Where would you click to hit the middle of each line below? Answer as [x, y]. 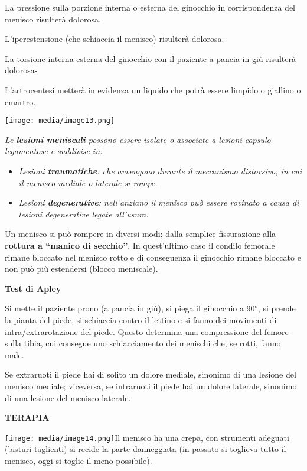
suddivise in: [80, 151]
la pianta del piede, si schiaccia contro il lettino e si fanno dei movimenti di [141, 319]
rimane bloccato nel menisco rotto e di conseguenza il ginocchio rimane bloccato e [153, 257]
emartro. [20, 101]
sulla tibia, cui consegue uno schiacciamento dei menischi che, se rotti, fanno [143, 343]
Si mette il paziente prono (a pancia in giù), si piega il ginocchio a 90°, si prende [150, 308]
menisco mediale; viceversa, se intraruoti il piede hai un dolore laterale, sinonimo [151, 386]
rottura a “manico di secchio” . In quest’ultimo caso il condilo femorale [140, 245]
